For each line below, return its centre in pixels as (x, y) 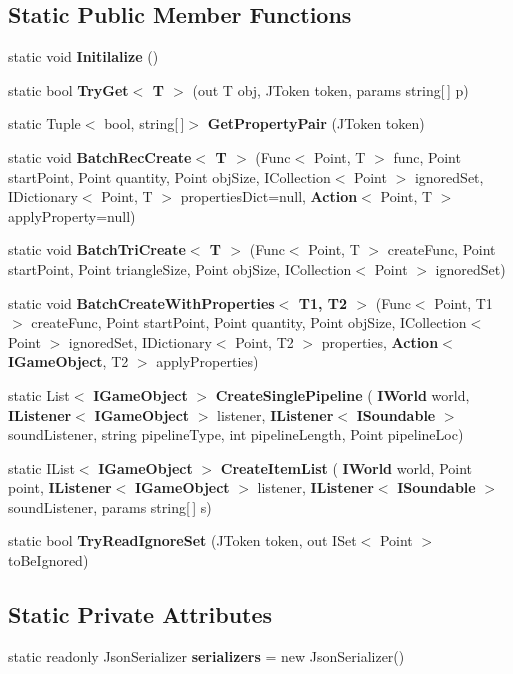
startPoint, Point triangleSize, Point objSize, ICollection (180, 268)
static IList (41, 467)
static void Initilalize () (83, 56)
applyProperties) (207, 361)
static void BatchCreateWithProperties (141, 302)
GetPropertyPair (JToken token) (316, 123)
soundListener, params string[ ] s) (110, 506)
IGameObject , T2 (68, 361)
